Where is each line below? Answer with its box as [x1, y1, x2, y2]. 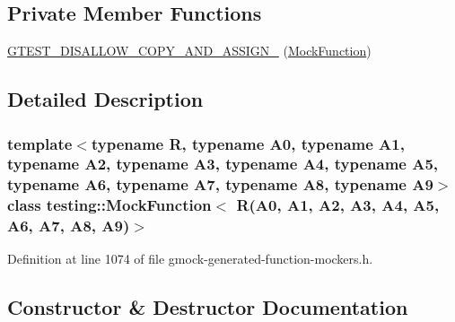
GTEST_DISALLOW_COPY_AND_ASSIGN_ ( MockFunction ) [7, 41, 372, 60]
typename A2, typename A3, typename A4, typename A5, [7, 152, 439, 175]
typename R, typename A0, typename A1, [91, 132, 405, 154]
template [7, 132, 73, 154]
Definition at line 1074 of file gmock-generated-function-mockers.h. [7, 249, 373, 268]
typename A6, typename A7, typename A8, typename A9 [7, 173, 433, 196]
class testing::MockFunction [7, 194, 212, 216]
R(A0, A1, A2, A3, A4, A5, [236, 194, 440, 216]
